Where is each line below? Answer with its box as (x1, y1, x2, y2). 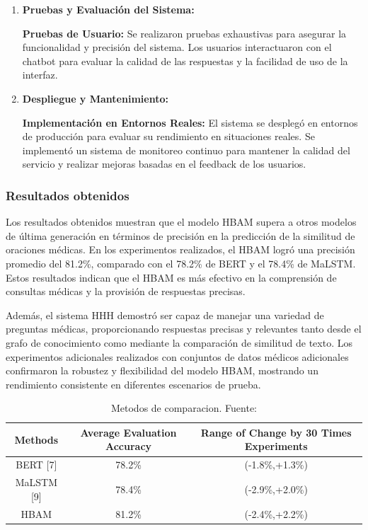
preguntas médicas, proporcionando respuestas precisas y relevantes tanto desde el (6, 321, 362, 336)
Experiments (244, 439, 308, 454)
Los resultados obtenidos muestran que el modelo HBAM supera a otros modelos (6, 214, 357, 229)
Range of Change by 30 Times (200, 425, 352, 439)
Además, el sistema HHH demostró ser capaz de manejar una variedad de (6, 307, 324, 322)
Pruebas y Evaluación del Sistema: (22, 2, 195, 16)
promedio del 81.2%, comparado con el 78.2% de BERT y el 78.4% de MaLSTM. (6, 255, 356, 270)
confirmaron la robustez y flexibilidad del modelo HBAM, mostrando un (6, 363, 318, 378)
